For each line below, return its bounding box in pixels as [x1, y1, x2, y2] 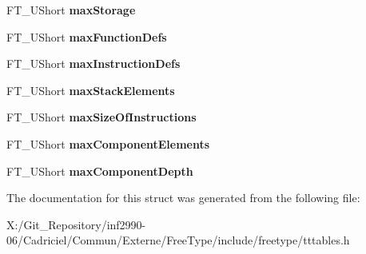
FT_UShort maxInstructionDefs [6, 55, 181, 72]
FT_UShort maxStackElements [6, 81, 175, 98]
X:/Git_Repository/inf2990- [6, 216, 146, 232]
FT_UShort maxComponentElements [6, 135, 210, 152]
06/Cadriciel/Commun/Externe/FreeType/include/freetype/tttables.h [6, 232, 350, 248]
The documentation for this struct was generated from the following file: [6, 189, 360, 206]
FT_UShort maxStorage [6, 2, 136, 18]
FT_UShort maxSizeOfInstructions [6, 109, 197, 125]
